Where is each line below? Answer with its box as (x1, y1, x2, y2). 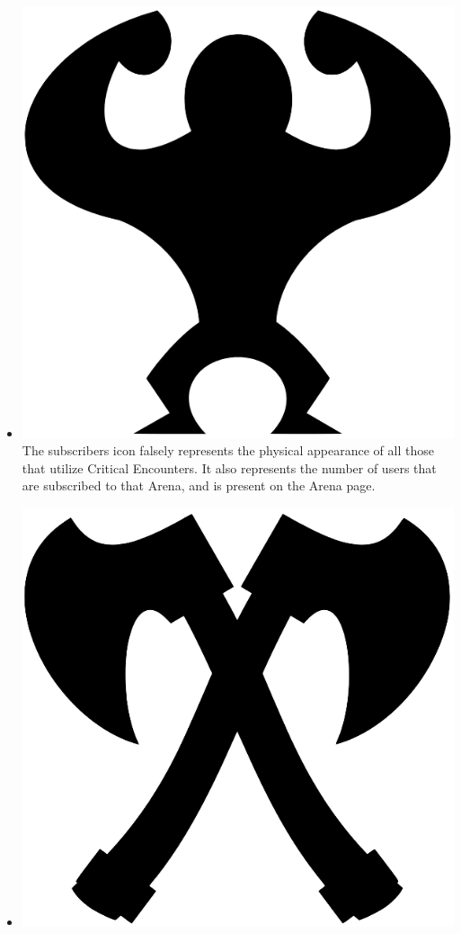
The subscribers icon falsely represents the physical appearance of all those (22, 441, 434, 460)
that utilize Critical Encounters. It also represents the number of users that (22, 458, 437, 477)
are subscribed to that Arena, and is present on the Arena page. (22, 476, 376, 495)
